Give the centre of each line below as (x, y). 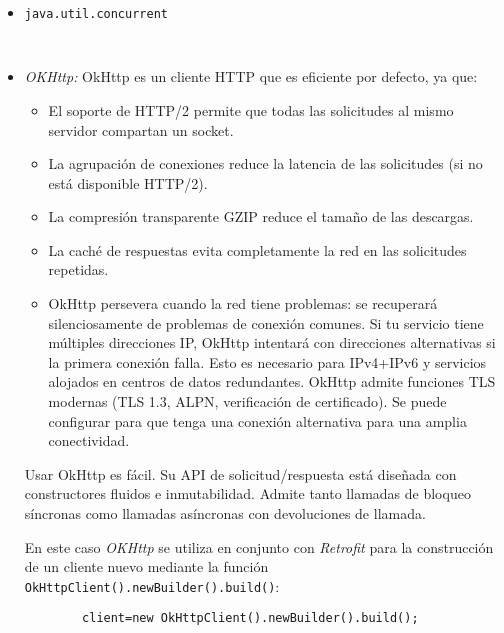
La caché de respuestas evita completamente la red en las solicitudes (257, 249)
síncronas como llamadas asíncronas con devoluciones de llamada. (225, 513)
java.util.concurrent (96, 14)
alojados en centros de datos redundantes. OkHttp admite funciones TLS (272, 381)
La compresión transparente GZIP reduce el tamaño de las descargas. (261, 216)
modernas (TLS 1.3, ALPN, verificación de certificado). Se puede (247, 401)
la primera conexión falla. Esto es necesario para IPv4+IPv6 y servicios (267, 361)
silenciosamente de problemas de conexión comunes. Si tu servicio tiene (266, 322)
